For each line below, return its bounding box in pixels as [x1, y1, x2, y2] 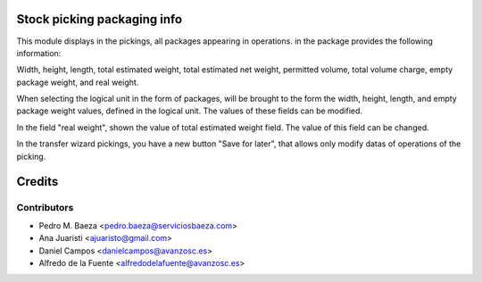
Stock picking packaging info [16, 12, 183, 27]
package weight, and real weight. [16, 77, 139, 87]
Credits [16, 174, 59, 189]
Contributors [16, 202, 74, 214]
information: [16, 47, 62, 58]
